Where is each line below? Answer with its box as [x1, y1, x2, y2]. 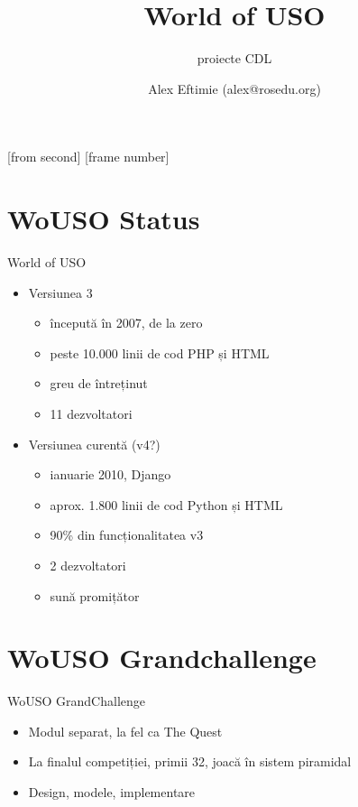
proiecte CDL [197, 49, 272, 68]
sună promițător [50, 586, 140, 605]
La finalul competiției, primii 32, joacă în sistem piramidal [28, 752, 352, 771]
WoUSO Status [7, 200, 200, 237]
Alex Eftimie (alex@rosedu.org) [148, 79, 321, 97]
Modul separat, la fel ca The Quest [28, 721, 223, 740]
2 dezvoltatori [50, 555, 126, 574]
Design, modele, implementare [28, 783, 196, 802]
